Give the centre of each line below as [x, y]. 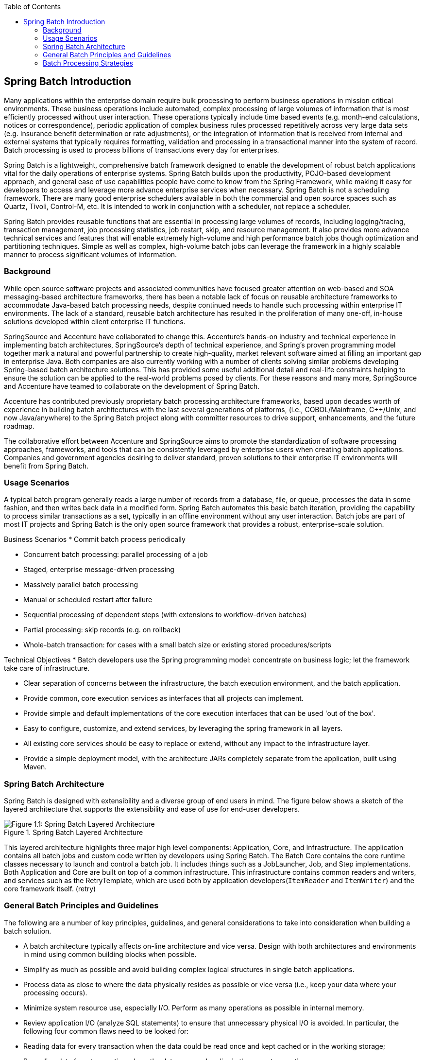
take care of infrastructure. [47, 668]
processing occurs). [55, 992]
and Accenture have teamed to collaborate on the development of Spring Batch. [132, 386]
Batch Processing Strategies [88, 63]
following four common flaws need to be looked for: [106, 1031]
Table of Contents [33, 7]
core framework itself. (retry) [50, 889]
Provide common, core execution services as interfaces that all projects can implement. [163, 698]
